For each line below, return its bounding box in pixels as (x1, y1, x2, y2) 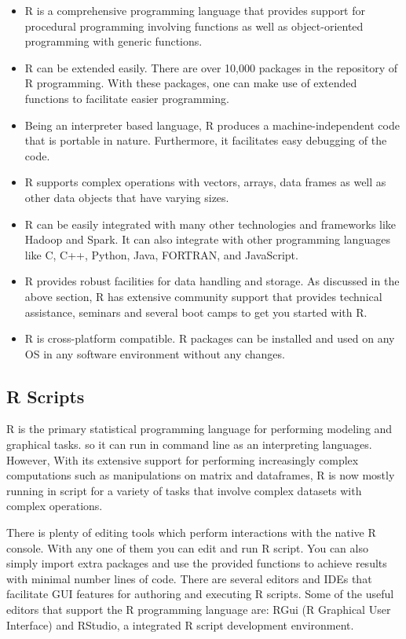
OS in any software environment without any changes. (24, 345, 285, 362)
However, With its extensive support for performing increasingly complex (6, 451, 359, 468)
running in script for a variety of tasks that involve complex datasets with (6, 482, 362, 498)
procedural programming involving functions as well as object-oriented (24, 17, 364, 34)
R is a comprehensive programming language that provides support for (24, 2, 365, 18)
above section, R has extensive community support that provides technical (24, 288, 382, 304)
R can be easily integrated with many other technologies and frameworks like (24, 215, 397, 232)
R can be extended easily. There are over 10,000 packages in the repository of (24, 59, 398, 75)
